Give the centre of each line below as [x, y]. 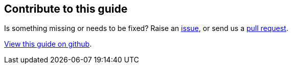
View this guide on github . [48, 44]
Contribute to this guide [66, 9]
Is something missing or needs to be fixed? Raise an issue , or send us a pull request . [146, 28]
